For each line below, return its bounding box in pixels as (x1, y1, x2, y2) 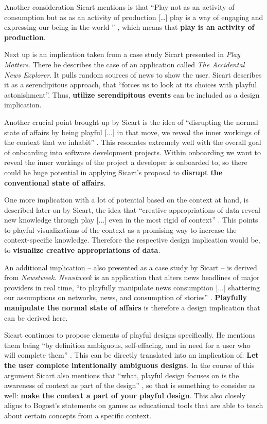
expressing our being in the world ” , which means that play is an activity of (4, 22, 255, 32)
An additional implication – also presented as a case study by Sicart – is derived (4, 262, 257, 272)
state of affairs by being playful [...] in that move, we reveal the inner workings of (4, 126, 260, 137)
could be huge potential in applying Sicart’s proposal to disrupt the (4, 167, 223, 177)
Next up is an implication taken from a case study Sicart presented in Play (4, 49, 240, 60)
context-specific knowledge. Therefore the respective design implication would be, (4, 234, 260, 245)
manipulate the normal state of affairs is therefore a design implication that (4, 302, 260, 313)
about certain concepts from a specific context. (4, 410, 152, 420)
